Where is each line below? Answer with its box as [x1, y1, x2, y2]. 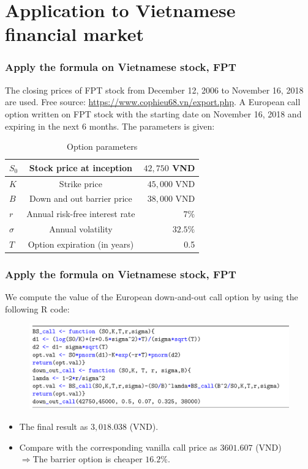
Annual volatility [49, 223, 113, 235]
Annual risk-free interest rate [26, 207, 135, 220]
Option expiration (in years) [28, 237, 134, 250]
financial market [5, 21, 144, 46]
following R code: [5, 302, 70, 315]
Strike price [59, 177, 102, 190]
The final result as [19, 420, 88, 433]
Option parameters [66, 140, 138, 153]
